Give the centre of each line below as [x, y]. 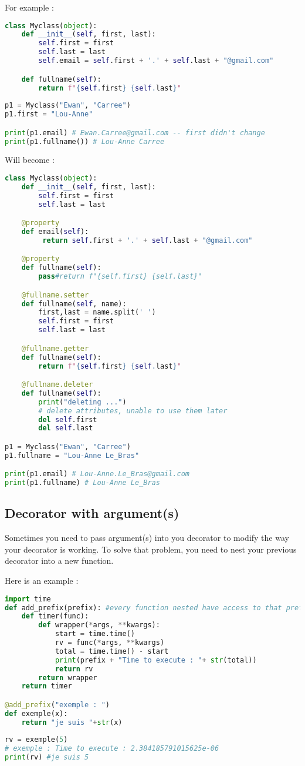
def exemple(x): [36, 713]
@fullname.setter [55, 295]
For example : [29, 7]
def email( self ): [55, 232]
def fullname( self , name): [74, 304]
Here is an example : [42, 581]
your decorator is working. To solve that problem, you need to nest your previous [151, 549]
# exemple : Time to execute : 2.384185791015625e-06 [112, 749]
